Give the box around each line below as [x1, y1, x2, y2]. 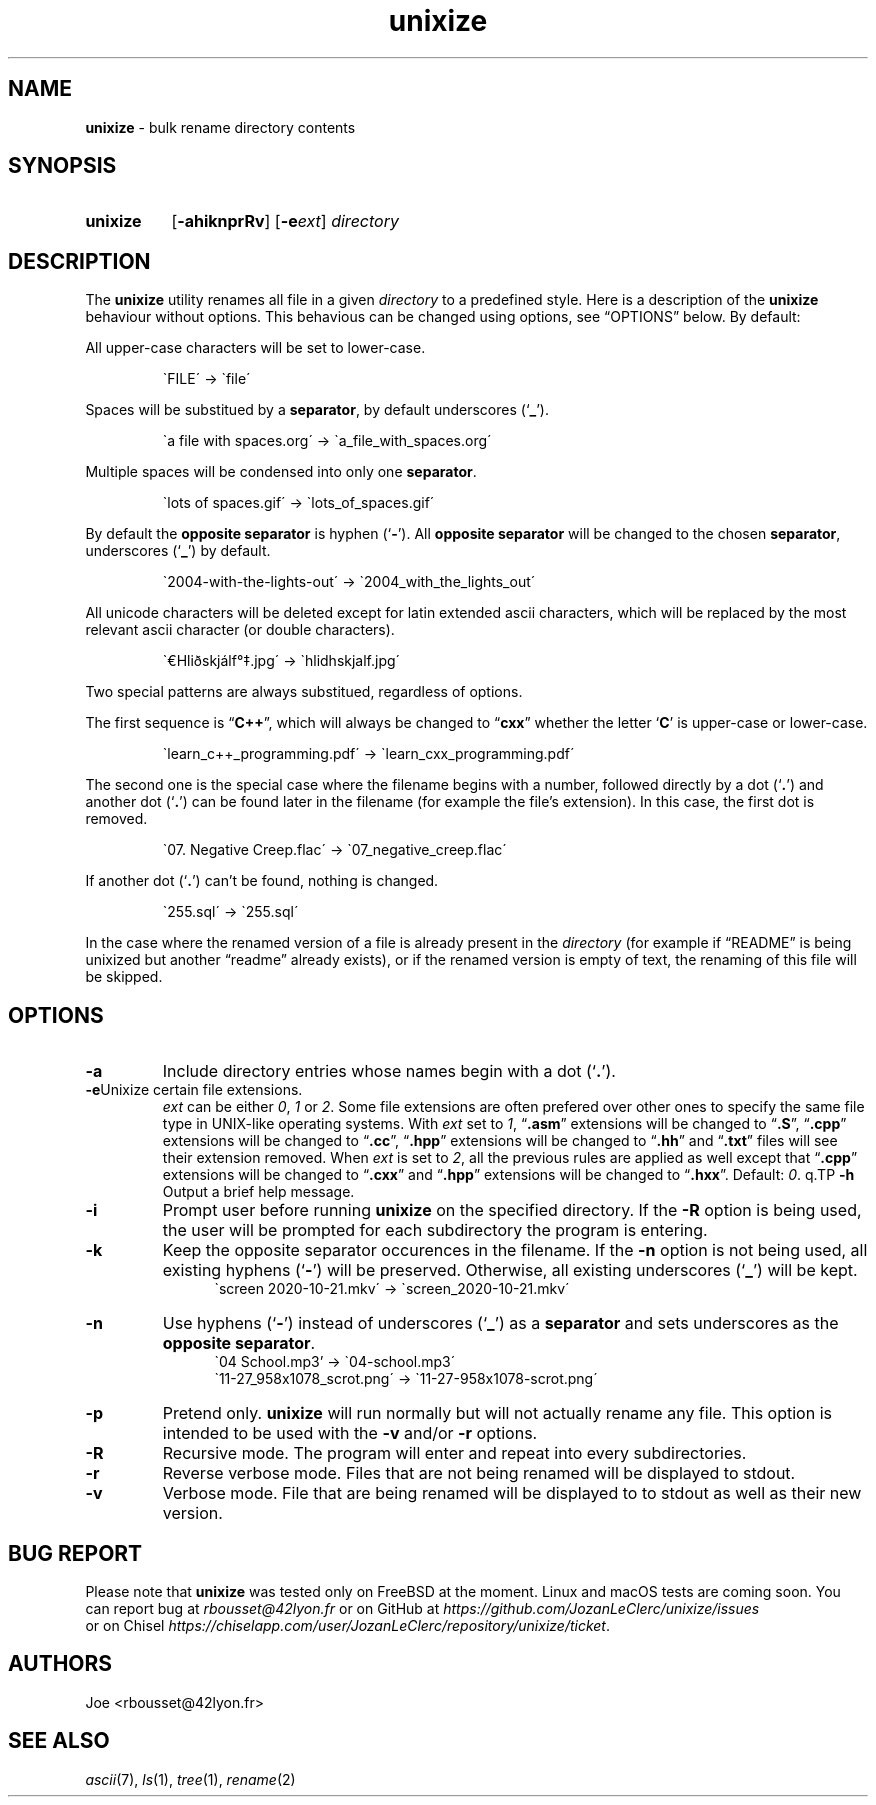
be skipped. [85, 968, 163, 986]
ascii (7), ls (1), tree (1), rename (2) [85, 1770, 296, 1788]
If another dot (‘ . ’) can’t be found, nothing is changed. [85, 872, 439, 890]
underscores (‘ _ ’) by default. [85, 542, 271, 560]
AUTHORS [8, 1651, 113, 1677]
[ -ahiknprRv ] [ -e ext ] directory [171, 211, 399, 232]
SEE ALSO [8, 1728, 110, 1754]
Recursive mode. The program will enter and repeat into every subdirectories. [162, 1443, 747, 1464]
